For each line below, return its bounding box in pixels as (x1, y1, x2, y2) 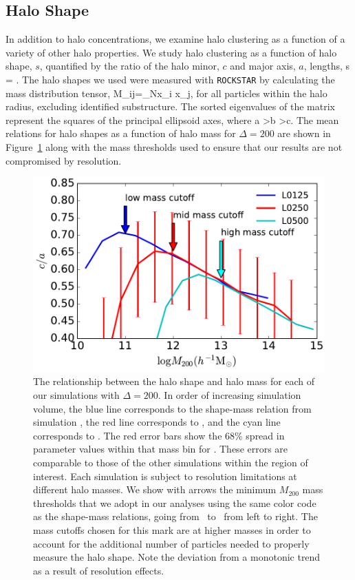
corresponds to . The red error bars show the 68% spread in (33, 428, 285, 442)
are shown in (277, 126, 331, 141)
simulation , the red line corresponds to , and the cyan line (33, 415, 281, 429)
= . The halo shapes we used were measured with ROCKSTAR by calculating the (6, 72, 335, 86)
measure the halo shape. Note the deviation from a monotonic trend (33, 550, 321, 564)
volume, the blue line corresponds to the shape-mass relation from (33, 401, 312, 415)
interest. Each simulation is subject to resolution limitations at (33, 468, 297, 483)
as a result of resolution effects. (33, 563, 164, 577)
